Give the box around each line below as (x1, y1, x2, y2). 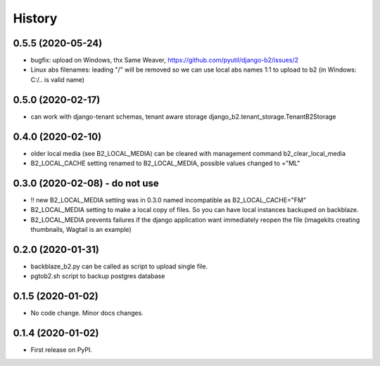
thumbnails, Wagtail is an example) (30, 226, 132, 234)
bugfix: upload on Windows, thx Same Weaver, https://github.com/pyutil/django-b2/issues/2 (30, 56, 299, 65)
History (13, 11, 58, 26)
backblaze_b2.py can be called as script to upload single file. (30, 262, 208, 270)
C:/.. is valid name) (30, 75, 84, 84)
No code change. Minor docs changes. (30, 309, 144, 318)
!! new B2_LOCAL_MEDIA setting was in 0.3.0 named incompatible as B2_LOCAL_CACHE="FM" (30, 195, 307, 204)
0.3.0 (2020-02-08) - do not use (13, 177, 160, 189)
